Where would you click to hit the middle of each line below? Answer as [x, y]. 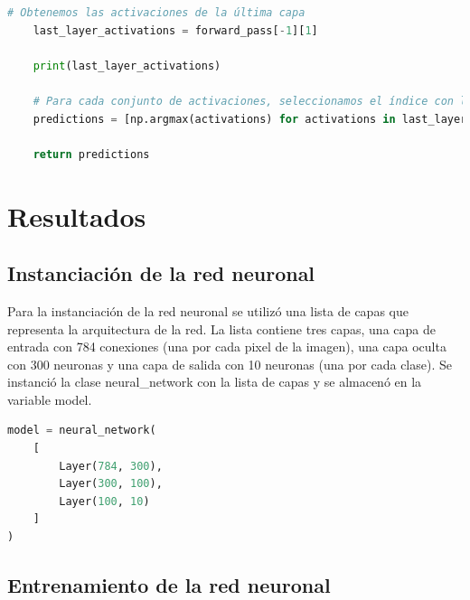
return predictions [91, 154]
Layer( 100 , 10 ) [104, 501]
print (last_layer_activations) [127, 66]
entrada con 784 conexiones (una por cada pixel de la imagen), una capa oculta [227, 347]
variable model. [50, 399]
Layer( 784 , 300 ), [111, 466]
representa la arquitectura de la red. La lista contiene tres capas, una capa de [221, 328]
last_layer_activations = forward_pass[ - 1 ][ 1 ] [175, 30]
